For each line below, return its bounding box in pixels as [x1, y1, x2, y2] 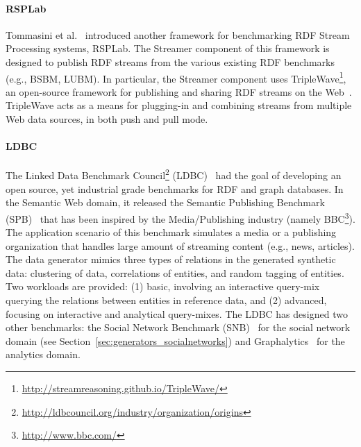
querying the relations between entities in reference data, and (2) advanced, [6, 293, 327, 307]
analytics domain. [6, 347, 81, 362]
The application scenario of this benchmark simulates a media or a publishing [6, 225, 337, 239]
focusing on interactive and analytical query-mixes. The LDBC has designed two [6, 306, 348, 321]
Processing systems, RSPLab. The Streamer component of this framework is [6, 41, 330, 56]
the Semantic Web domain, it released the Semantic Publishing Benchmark [6, 195, 325, 210]
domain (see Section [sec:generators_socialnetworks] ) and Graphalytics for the [6, 333, 345, 348]
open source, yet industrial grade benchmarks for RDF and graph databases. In [6, 181, 344, 196]
